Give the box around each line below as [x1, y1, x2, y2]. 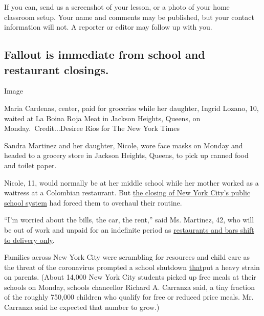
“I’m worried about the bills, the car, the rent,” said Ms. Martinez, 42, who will [4, 214, 254, 225]
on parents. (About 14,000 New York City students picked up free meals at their [4, 272, 256, 282]
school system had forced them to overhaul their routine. [4, 197, 182, 208]
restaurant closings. [4, 61, 109, 77]
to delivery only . [4, 234, 55, 245]
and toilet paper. [4, 160, 57, 170]
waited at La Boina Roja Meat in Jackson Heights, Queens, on [4, 112, 201, 123]
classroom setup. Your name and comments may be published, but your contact [4, 11, 254, 22]
